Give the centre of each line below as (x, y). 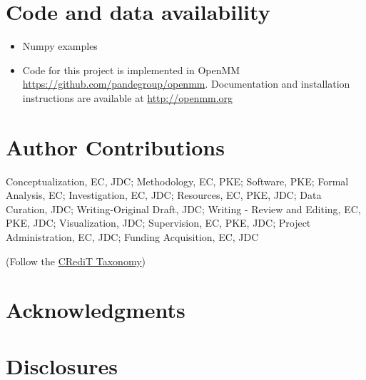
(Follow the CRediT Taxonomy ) (76, 261)
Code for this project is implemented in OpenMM (131, 70)
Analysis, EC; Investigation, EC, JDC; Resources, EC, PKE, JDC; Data (164, 195)
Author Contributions (115, 147)
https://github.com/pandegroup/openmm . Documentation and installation (186, 84)
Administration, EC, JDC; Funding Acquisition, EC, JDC (132, 237)
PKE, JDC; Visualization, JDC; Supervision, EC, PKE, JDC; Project (158, 223)
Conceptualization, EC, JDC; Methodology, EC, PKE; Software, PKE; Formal (177, 181)
